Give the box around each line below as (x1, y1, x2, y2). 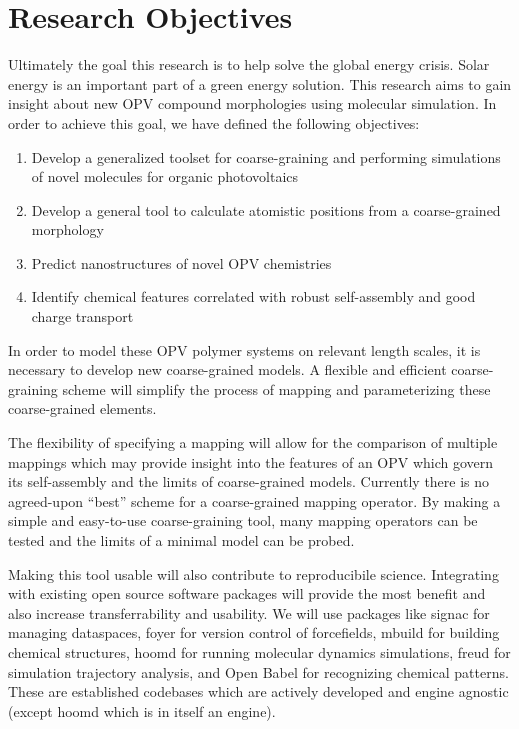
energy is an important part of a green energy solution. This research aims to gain (8, 73, 512, 94)
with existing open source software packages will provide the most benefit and (8, 583, 486, 604)
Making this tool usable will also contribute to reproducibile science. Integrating (8, 563, 499, 584)
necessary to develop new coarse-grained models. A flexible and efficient (8, 359, 447, 380)
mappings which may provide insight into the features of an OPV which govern (8, 451, 494, 472)
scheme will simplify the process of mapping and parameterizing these (62, 378, 491, 399)
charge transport (31, 306, 134, 327)
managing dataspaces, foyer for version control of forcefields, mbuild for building (8, 622, 500, 643)
